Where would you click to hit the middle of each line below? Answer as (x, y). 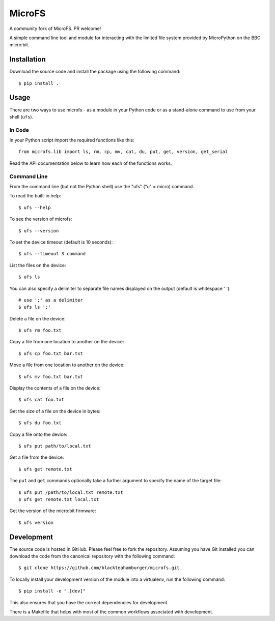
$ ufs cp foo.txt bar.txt (51, 353)
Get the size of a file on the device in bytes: (55, 411)
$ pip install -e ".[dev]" (52, 591)
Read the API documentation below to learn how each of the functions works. (91, 163)
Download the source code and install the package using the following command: (95, 72)
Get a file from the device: (37, 457)
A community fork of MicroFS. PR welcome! (55, 28)
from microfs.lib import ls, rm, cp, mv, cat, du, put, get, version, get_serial (123, 152)
